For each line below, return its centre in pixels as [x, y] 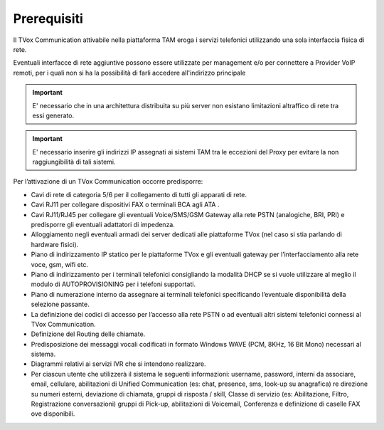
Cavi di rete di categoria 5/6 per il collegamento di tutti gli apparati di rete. [139, 194]
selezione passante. [60, 304]
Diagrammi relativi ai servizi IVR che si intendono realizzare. [118, 364]
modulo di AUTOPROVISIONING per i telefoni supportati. [113, 284]
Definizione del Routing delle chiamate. [88, 334]
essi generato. [53, 115]
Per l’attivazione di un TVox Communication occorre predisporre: [108, 182]
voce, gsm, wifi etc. [60, 264]
